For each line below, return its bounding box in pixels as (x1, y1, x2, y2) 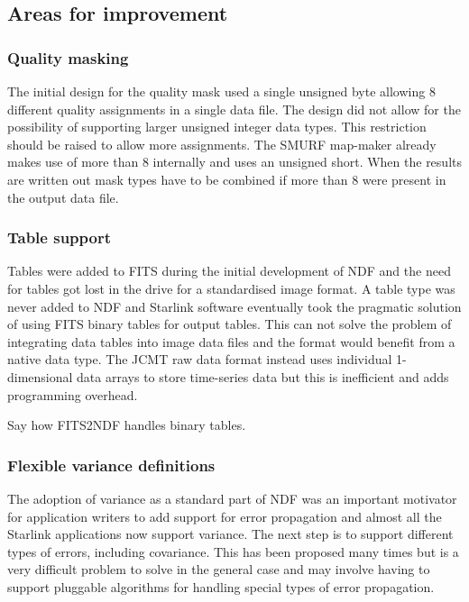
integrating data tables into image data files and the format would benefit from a (7, 332, 455, 351)
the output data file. (7, 187, 119, 206)
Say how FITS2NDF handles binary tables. (7, 415, 246, 434)
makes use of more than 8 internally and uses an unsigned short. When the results (7, 152, 462, 171)
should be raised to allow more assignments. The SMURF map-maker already (7, 134, 437, 153)
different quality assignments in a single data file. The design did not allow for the (7, 99, 461, 118)
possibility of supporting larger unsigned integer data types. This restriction (7, 117, 427, 136)
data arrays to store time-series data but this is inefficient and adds (77, 367, 449, 386)
